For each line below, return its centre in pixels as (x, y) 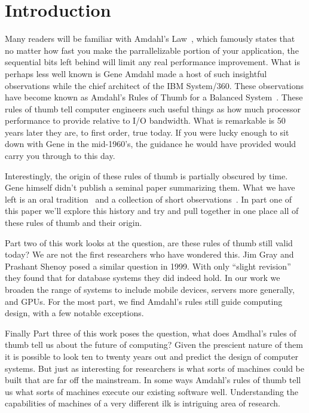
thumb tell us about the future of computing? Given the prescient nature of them (154, 345)
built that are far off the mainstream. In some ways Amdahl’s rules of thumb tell (153, 380)
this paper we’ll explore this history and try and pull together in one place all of (152, 211)
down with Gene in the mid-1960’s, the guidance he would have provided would (151, 144)
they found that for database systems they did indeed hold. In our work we (143, 278)
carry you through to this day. (60, 156)
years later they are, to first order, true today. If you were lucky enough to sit (147, 132)
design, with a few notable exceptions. (74, 313)
